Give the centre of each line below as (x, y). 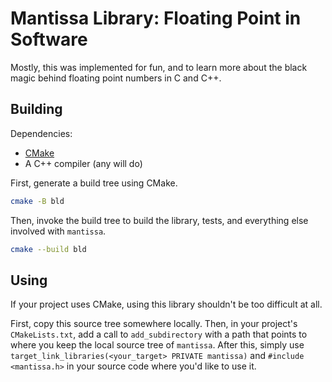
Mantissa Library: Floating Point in (156, 18)
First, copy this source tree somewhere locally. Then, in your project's (154, 324)
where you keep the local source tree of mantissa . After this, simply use (157, 345)
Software (49, 39)
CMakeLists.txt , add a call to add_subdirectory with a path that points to (159, 334)
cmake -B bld (37, 201)
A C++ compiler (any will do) (83, 163)
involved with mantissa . (58, 231)
